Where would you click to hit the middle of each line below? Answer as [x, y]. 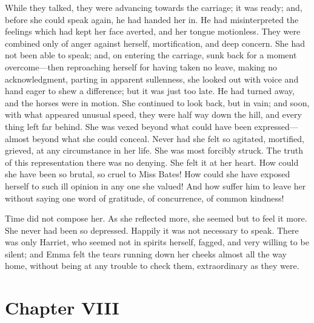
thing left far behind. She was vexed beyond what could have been [128, 126]
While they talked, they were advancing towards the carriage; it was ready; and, [154, 7]
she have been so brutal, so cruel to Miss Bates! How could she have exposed [148, 174]
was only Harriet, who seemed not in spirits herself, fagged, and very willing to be [157, 242]
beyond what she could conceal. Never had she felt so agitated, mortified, [168, 138]
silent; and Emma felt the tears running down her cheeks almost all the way [146, 253]
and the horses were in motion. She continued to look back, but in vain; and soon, [157, 102]
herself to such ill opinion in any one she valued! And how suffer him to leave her [155, 185]
